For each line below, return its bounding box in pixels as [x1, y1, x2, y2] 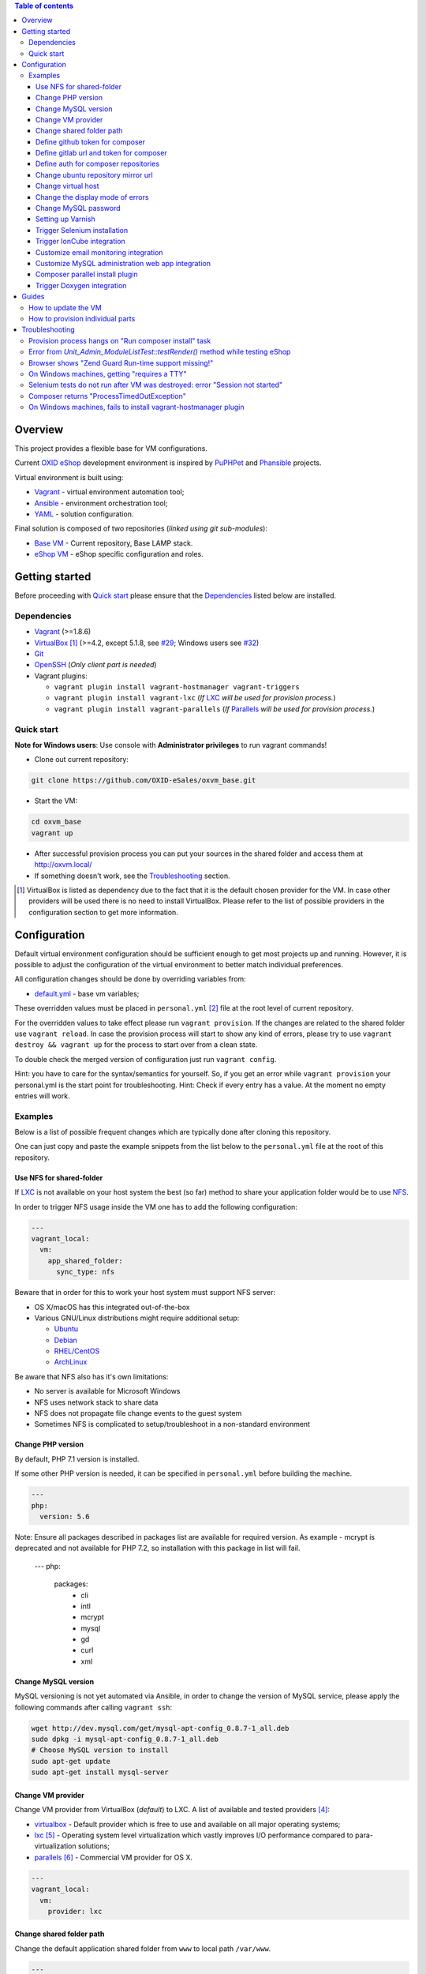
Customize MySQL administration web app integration [35, 258, 211, 268]
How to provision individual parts [28, 313, 136, 323]
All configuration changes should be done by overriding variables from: [14, 974, 246, 984]
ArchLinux [54, 1357, 88, 1367]
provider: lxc [47, 1907, 103, 1916]
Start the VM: [34, 796, 78, 805]
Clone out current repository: [34, 755, 129, 764]
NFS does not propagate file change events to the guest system [34, 1409, 242, 1418]
